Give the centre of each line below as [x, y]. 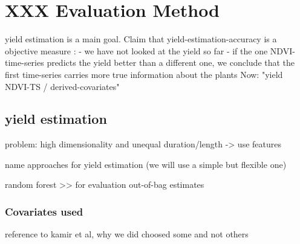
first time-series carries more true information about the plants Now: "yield [144, 74]
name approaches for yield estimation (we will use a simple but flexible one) [146, 164]
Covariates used [44, 211]
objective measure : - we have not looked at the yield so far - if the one [136, 50]
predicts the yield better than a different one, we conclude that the [171, 63]
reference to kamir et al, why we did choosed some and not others [127, 234]
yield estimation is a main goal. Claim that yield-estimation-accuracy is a [141, 39]
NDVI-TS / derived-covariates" [62, 86]
